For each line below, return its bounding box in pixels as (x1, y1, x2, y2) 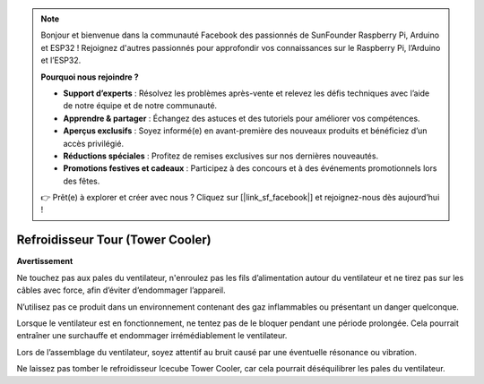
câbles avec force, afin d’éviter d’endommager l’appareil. (16, 285, 226, 295)
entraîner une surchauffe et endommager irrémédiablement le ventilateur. (16, 330, 288, 341)
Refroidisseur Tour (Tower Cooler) (16, 233, 212, 248)
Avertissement (16, 256, 73, 267)
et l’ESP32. (40, 55, 82, 66)
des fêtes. (63, 175, 100, 186)
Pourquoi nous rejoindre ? (40, 72, 139, 82)
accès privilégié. (63, 138, 125, 149)
